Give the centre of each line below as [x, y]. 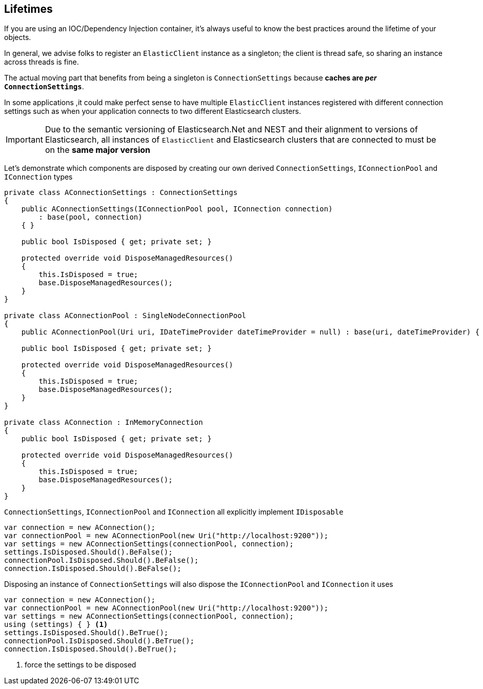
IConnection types [38, 177]
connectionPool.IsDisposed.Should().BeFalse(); [102, 560]
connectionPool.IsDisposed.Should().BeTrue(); [99, 641]
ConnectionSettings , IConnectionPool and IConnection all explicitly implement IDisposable [174, 512]
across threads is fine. [42, 62]
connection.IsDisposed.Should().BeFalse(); [93, 569]
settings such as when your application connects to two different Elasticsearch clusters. [153, 111]
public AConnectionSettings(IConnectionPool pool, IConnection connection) [177, 209]
